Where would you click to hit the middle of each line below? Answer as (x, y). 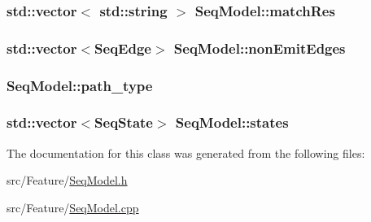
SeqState (124, 122)
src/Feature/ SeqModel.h (67, 180)
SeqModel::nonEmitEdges (260, 48)
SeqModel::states (232, 122)
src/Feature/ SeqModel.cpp (73, 207)
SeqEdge (123, 48)
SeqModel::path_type (80, 85)
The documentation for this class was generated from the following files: (186, 152)
